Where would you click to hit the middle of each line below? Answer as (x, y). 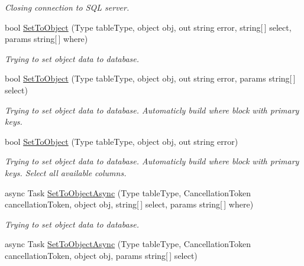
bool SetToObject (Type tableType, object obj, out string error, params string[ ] (150, 78)
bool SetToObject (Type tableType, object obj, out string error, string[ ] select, (148, 27)
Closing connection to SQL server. (67, 7)
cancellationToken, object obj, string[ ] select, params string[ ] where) (129, 204)
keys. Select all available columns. (66, 172)
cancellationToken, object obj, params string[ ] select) (101, 255)
